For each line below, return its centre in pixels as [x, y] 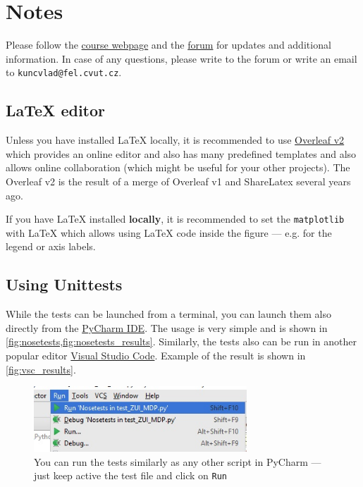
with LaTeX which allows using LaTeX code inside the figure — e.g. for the [169, 232]
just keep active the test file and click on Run [130, 475]
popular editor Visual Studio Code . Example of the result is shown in [156, 355]
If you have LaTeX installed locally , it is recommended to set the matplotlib [175, 219]
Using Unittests [64, 284]
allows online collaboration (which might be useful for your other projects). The [178, 167]
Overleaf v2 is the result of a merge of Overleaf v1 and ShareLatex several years [178, 181]
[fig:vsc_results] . [41, 369]
